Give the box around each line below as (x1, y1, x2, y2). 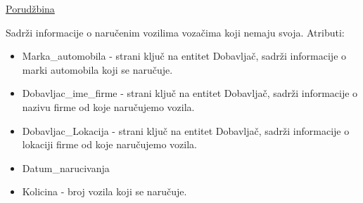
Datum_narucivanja (22, 160, 110, 175)
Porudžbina (6, 1, 55, 15)
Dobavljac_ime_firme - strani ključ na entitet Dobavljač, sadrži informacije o (22, 86, 358, 100)
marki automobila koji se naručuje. (22, 62, 173, 77)
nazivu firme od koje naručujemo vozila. (22, 99, 195, 114)
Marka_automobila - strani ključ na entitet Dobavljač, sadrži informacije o (22, 48, 347, 63)
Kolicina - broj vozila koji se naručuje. (22, 184, 187, 199)
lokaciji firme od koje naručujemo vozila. (22, 137, 198, 152)
